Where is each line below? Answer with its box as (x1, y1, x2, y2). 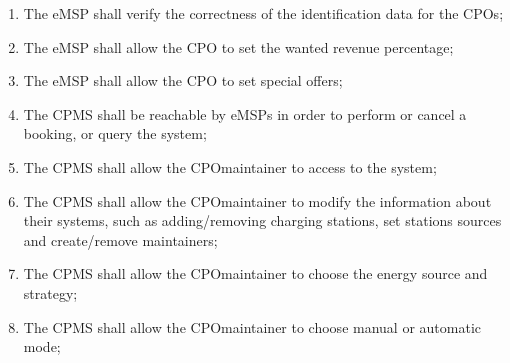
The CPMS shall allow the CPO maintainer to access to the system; (23, 156, 437, 177)
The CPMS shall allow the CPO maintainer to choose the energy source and (23, 263, 488, 284)
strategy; (23, 282, 78, 303)
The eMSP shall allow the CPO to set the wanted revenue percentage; (23, 36, 454, 57)
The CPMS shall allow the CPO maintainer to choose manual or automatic (23, 316, 482, 337)
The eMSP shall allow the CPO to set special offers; (23, 70, 343, 91)
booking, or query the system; (23, 123, 207, 144)
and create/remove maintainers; (23, 229, 218, 250)
